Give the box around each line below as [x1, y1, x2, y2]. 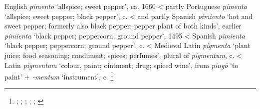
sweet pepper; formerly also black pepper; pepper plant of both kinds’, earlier [4, 20, 242, 31]
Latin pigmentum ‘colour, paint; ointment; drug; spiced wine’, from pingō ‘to [4, 59, 239, 70]
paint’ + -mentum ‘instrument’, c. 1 [4, 70, 114, 81]
